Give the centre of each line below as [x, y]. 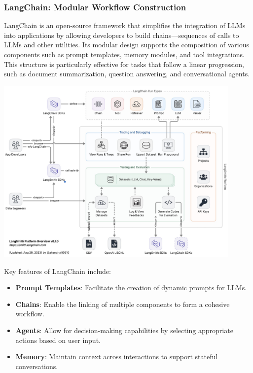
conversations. [37, 366]
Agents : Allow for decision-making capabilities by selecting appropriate [124, 330]
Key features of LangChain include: [57, 271]
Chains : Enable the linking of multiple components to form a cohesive [123, 304]
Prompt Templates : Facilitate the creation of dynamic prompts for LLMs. [131, 288]
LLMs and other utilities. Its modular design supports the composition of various [127, 45]
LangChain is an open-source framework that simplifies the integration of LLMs [125, 25]
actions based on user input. [58, 340]
